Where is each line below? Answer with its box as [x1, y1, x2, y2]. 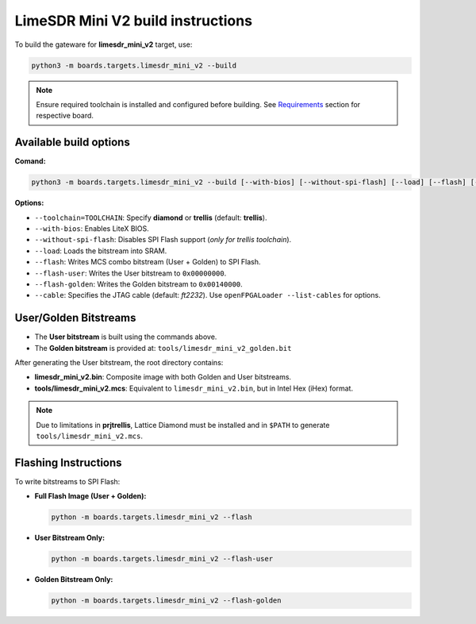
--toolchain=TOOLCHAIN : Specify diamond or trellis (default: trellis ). [34, 213, 267, 222]
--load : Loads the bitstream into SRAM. [34, 246, 167, 256]
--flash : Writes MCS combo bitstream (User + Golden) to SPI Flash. [34, 257, 261, 267]
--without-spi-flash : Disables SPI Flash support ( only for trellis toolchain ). [34, 235, 292, 245]
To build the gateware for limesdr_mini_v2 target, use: [14, 40, 193, 49]
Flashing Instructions [14, 456, 122, 469]
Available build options [14, 136, 130, 149]
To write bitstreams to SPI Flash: [14, 476, 121, 486]
